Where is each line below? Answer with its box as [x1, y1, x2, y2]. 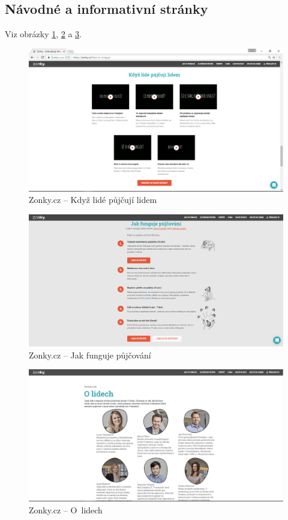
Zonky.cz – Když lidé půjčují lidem [29, 193, 157, 206]
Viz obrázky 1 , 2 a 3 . [5, 28, 82, 40]
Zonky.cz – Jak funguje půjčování [29, 348, 151, 361]
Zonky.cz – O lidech [29, 503, 103, 516]
